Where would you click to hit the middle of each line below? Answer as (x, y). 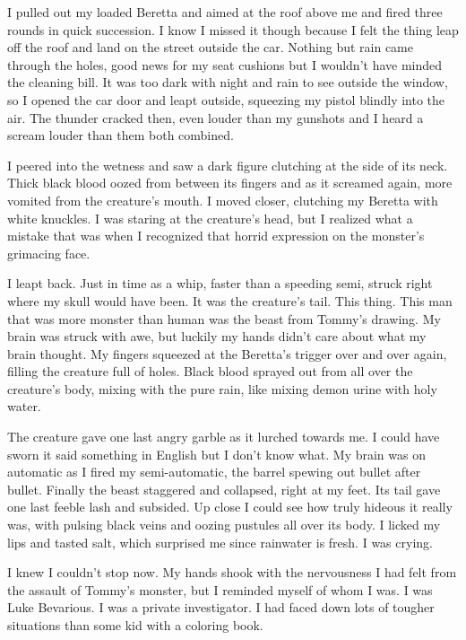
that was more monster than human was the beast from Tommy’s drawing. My (224, 318)
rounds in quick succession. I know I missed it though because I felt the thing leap (233, 29)
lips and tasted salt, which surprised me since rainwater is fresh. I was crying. (220, 542)
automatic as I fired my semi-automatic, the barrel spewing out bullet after (214, 472)
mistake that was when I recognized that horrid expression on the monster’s (216, 236)
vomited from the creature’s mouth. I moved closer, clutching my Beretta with (223, 200)
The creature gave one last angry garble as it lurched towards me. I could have (224, 437)
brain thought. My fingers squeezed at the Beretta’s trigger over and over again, (227, 353)
